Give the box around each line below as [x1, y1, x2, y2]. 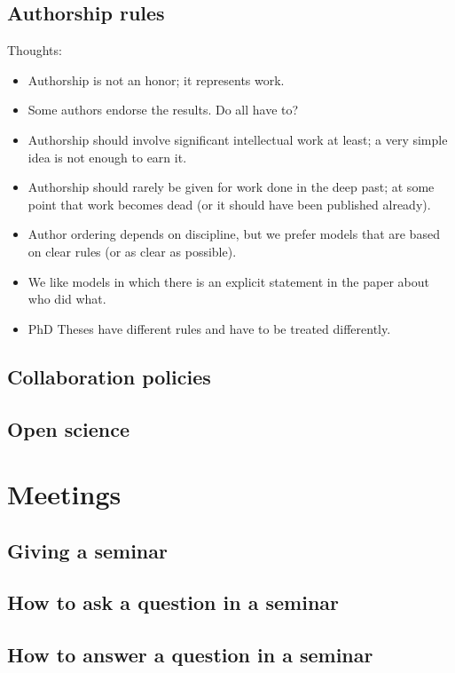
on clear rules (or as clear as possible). [27, 241, 237, 260]
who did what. [27, 289, 106, 308]
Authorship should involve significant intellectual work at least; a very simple [27, 130, 448, 148]
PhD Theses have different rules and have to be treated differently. [27, 319, 391, 337]
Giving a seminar [7, 536, 168, 564]
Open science [7, 415, 130, 442]
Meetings [7, 476, 122, 512]
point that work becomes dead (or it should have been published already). [27, 194, 431, 213]
